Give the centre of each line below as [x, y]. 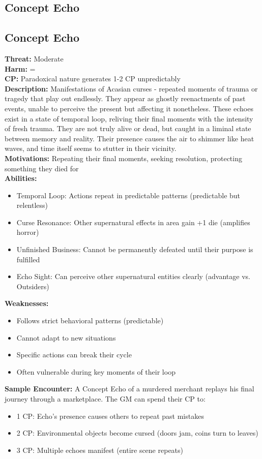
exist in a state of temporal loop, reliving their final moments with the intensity [129, 118]
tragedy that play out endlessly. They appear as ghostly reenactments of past [125, 98]
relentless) [32, 205]
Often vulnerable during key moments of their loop [96, 371]
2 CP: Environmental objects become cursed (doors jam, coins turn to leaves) [137, 433]
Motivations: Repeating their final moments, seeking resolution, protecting [123, 158]
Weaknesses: [27, 303]
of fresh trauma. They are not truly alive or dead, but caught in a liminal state [128, 128]
